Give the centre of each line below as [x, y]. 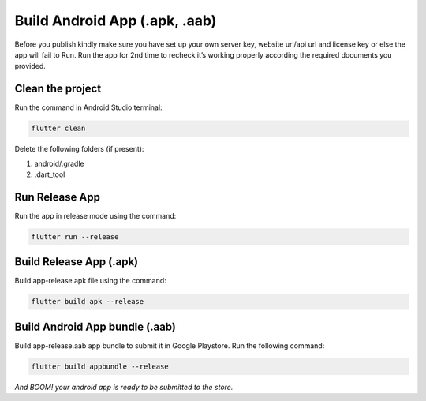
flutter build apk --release [88, 302]
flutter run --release [75, 236]
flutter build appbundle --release [100, 366]
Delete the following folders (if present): [79, 149]
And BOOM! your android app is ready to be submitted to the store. [124, 387]
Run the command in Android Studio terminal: [88, 107]
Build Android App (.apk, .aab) [116, 21]
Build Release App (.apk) [77, 262]
